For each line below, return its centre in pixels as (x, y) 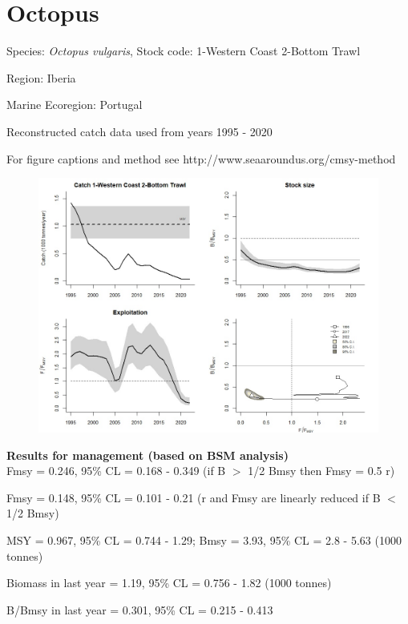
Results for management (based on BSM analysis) (147, 455)
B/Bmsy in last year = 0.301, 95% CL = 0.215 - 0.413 (140, 609)
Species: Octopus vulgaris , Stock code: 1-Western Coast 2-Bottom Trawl (184, 51)
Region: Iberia (41, 77)
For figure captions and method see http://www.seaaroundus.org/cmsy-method (201, 158)
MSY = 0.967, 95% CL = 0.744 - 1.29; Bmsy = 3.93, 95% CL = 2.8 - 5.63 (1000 (204, 540)
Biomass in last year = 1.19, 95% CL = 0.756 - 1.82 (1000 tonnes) (169, 583)
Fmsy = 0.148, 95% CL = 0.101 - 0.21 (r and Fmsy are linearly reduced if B (194, 497)
